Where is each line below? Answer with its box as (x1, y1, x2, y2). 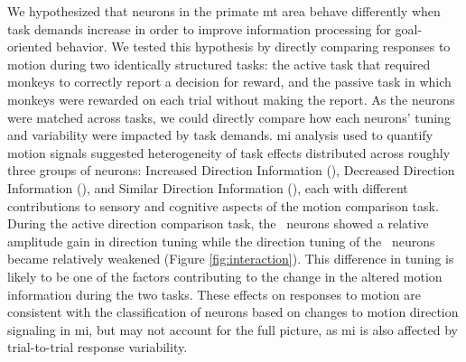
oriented (7, 37, 52, 56)
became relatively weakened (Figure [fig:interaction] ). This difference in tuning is (7, 249, 454, 268)
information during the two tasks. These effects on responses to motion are (7, 284, 421, 303)
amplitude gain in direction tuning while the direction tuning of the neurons (7, 231, 435, 250)
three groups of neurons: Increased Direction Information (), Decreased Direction (7, 161, 455, 180)
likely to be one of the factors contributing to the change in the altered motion (7, 266, 443, 285)
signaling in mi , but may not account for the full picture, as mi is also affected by (7, 320, 458, 339)
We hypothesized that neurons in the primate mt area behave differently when (7, 2, 441, 20)
